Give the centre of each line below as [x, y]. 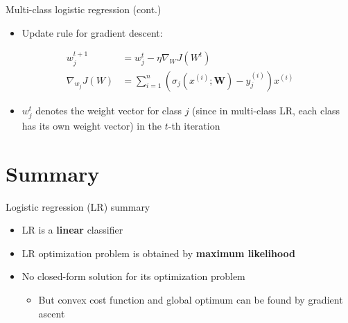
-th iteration [194, 125]
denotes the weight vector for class [108, 110]
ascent [52, 313]
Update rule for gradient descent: [92, 32]
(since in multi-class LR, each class [266, 110]
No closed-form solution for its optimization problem [133, 276]
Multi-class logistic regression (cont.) [84, 9]
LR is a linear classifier [72, 230]
